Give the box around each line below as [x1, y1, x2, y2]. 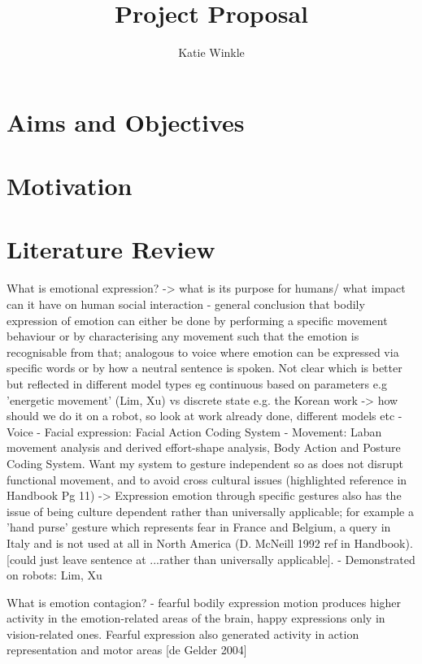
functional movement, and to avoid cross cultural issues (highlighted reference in [7, 471, 407, 488]
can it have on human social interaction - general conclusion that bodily [7, 296, 365, 312]
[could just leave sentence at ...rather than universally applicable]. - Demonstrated [7, 550, 415, 567]
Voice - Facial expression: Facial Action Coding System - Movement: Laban [7, 423, 382, 440]
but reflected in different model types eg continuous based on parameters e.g [7, 375, 387, 392]
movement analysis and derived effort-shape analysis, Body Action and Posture [7, 439, 401, 456]
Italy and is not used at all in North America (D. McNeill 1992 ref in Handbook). [7, 534, 413, 551]
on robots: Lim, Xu [7, 566, 102, 584]
